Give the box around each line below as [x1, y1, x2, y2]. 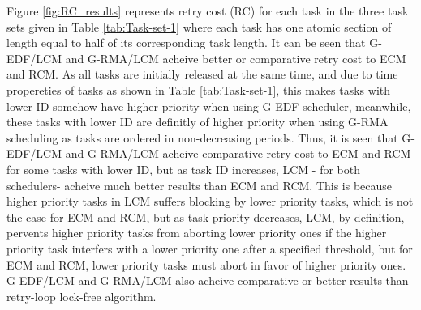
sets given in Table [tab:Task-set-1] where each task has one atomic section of [6, 18, 392, 35]
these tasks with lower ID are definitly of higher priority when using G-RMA [6, 113, 389, 130]
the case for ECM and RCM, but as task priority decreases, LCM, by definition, [6, 208, 405, 225]
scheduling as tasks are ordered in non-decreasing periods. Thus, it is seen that [6, 129, 398, 146]
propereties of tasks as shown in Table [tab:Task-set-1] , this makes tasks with [6, 81, 390, 98]
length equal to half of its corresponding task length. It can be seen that [6, 34, 366, 51]
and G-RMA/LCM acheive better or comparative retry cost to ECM [65, 49, 406, 66]
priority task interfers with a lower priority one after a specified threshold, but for [6, 240, 413, 257]
